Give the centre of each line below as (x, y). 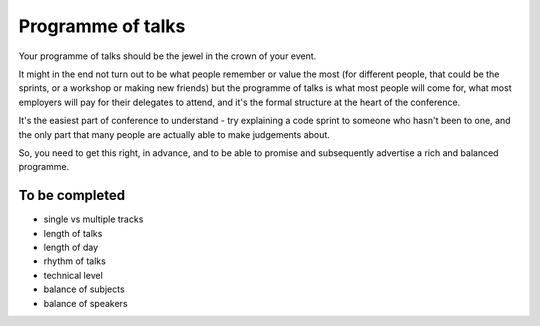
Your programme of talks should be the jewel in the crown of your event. (167, 56)
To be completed (72, 195)
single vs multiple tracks (93, 219)
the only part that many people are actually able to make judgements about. (174, 134)
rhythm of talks (75, 261)
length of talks (73, 233)
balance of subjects (84, 289)
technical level (73, 275)
